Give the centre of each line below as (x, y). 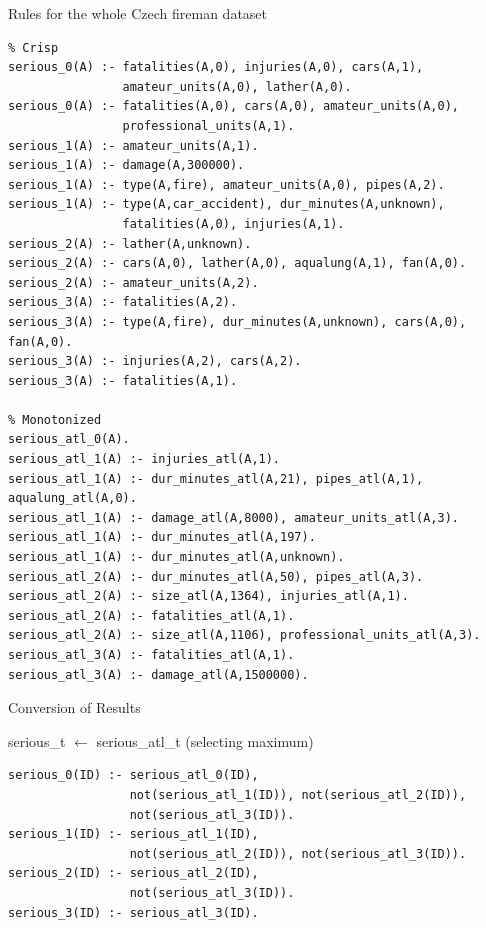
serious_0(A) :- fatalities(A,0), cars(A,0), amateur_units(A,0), (234, 106)
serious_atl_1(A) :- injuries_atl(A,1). (144, 459)
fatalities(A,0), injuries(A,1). (233, 223)
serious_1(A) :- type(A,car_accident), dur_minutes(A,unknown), (226, 204)
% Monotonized (55, 419)
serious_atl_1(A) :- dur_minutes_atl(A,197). (162, 537)
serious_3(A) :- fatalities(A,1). (123, 380)
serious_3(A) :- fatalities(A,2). (123, 302)
